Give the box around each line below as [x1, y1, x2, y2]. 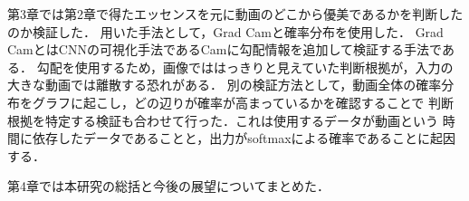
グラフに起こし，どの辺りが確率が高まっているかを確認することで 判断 [32, 92, 454, 111]
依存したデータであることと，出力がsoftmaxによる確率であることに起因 [32, 129, 456, 148]
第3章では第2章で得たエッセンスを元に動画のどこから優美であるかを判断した [7, 5, 464, 23]
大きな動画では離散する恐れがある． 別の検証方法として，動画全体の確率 [7, 75, 442, 94]
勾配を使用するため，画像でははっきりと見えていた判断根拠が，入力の [36, 57, 454, 76]
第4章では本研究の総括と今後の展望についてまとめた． [7, 177, 330, 196]
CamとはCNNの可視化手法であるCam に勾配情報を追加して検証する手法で [7, 40, 442, 59]
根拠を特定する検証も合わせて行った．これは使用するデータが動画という [7, 110, 438, 129]
